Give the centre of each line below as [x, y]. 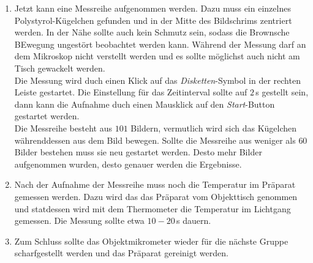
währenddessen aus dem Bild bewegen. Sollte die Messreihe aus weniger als [155, 140]
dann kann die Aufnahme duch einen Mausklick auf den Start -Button [145, 104]
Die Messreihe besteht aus [63, 128]
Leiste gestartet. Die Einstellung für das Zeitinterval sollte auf [131, 92]
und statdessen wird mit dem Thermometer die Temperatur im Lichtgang [153, 208]
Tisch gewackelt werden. [60, 68]
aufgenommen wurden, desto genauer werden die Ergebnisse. [128, 164]
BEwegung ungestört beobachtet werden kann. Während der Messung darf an [160, 44]
